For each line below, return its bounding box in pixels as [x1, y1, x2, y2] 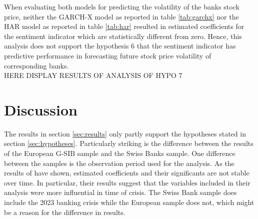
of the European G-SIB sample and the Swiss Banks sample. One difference [4, 148, 235, 158]
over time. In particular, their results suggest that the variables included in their [4, 177, 250, 187]
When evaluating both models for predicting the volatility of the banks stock [4, 1, 239, 11]
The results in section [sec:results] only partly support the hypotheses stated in [4, 128, 246, 138]
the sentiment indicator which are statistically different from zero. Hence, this [4, 30, 242, 41]
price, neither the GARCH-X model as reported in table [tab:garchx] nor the [4, 11, 239, 21]
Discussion [4, 99, 77, 119]
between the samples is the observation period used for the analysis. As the [4, 157, 234, 168]
